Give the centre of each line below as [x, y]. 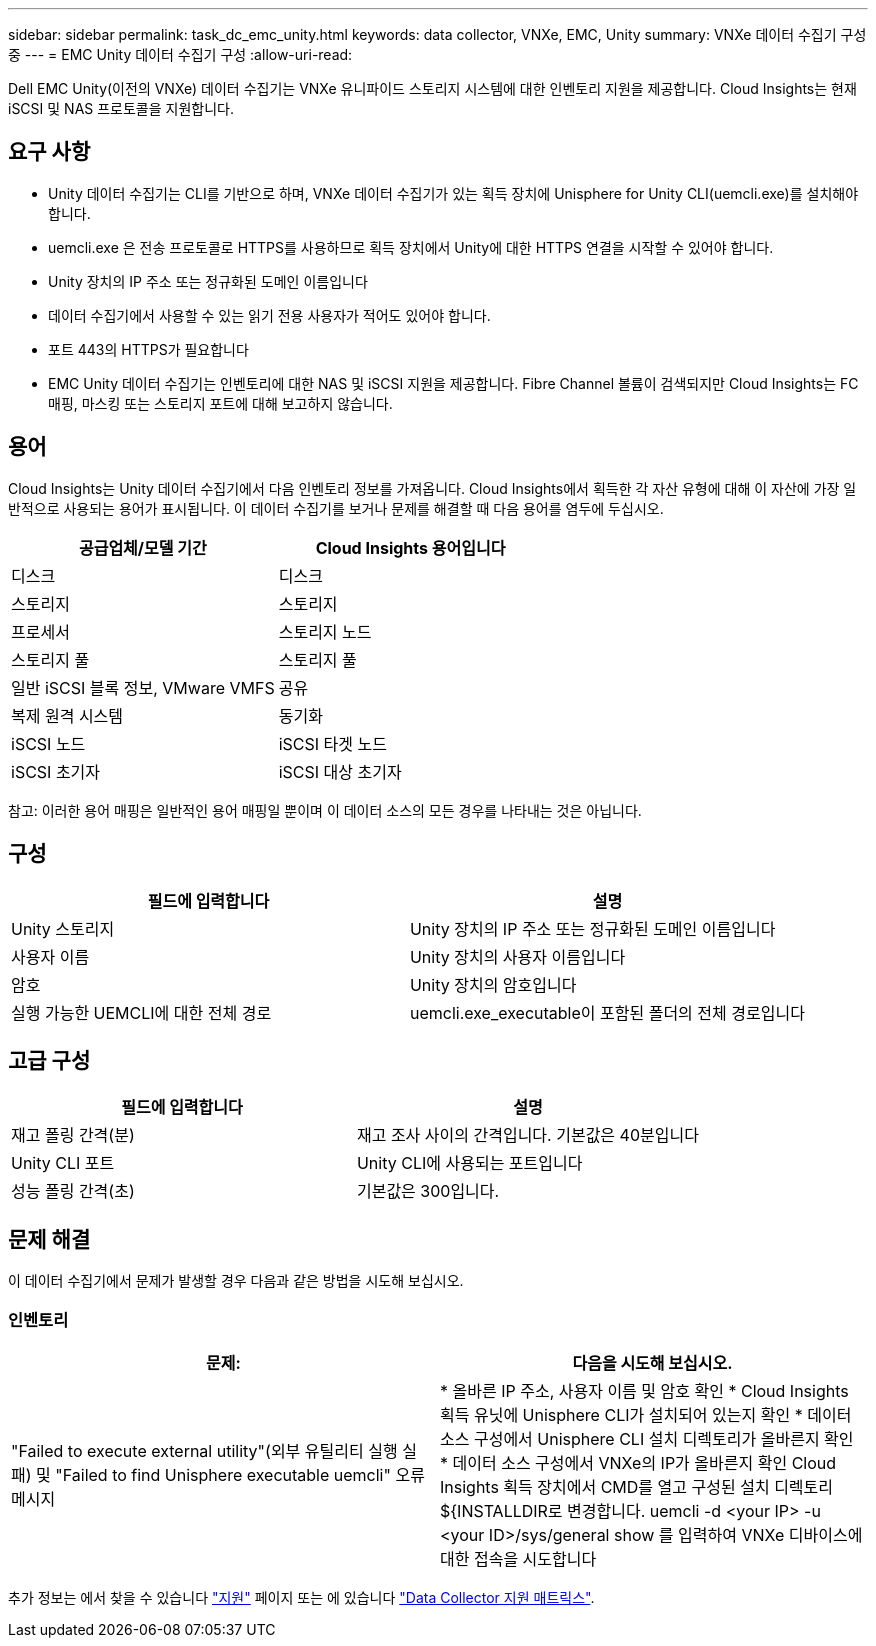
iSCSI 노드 [48, 743]
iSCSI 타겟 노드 [332, 743]
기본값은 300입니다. [428, 1191]
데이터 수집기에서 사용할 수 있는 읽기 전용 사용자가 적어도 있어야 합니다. [269, 315]
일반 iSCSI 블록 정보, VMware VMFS [143, 687]
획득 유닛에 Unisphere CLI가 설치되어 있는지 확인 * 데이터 [646, 1414]
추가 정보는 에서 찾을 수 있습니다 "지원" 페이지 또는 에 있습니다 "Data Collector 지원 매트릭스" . [301, 1597]
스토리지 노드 [325, 631]
